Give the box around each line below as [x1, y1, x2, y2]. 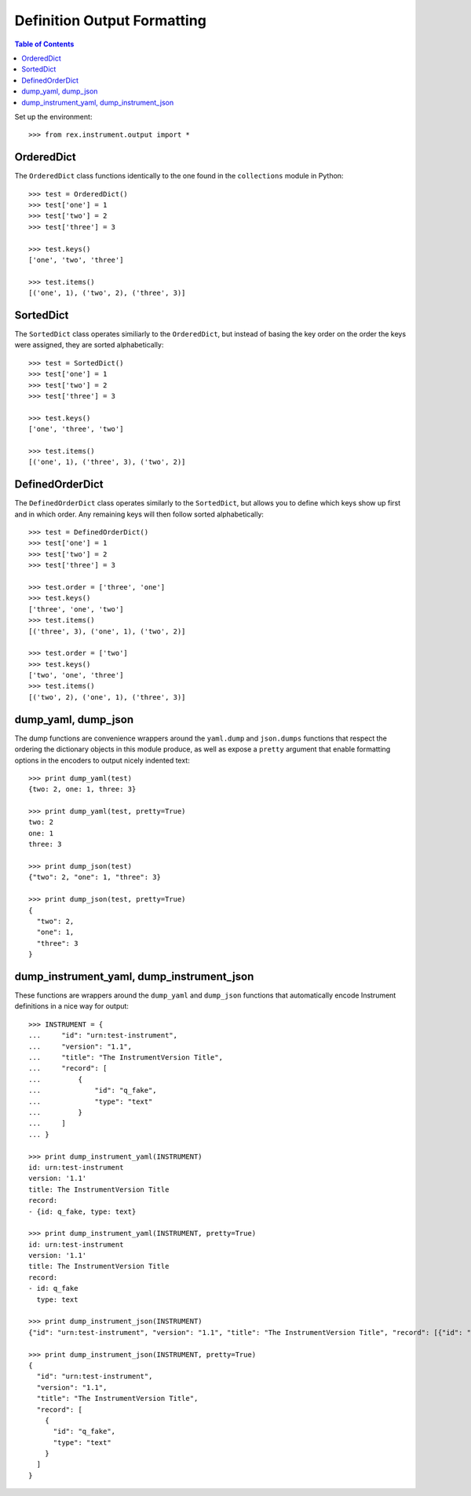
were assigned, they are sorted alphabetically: [14, 340, 164, 350]
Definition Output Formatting [14, 12, 207, 29]
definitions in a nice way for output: [14, 1002, 130, 1011]
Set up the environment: [14, 112, 93, 121]
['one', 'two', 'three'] [28, 255, 124, 264]
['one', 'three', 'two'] [28, 425, 124, 434]
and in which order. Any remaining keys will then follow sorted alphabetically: [14, 509, 265, 519]
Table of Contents [14, 39, 75, 49]
